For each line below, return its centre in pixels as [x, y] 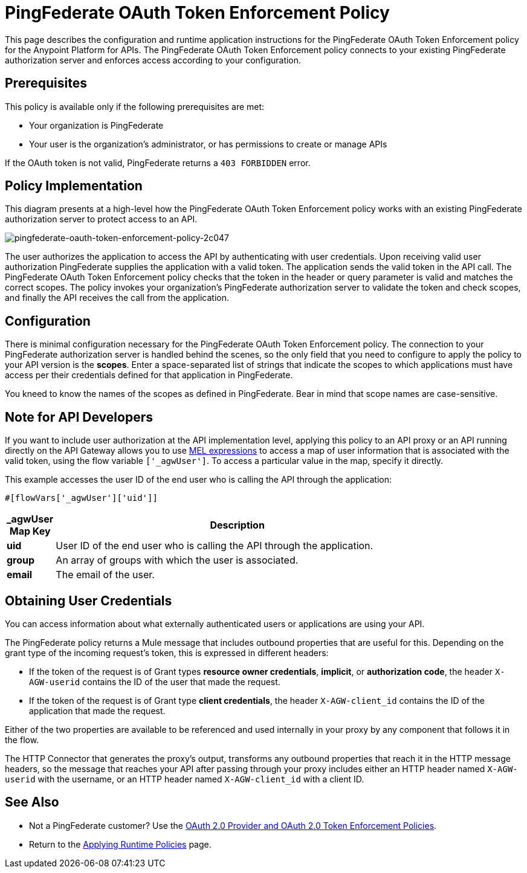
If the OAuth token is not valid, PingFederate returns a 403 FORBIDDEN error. [158, 163]
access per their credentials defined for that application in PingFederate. [149, 375]
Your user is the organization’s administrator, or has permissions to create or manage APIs [208, 144]
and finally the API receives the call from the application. [117, 298]
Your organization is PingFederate [96, 125]
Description [237, 525]
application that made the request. [97, 710]
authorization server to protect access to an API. [101, 219]
